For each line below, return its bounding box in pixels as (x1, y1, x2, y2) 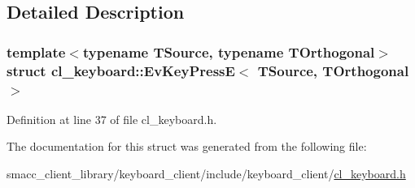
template (7, 41, 66, 62)
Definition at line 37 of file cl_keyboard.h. (7, 110, 217, 127)
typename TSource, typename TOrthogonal (82, 41, 375, 62)
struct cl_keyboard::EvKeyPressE (7, 60, 235, 80)
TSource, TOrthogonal (257, 60, 409, 80)
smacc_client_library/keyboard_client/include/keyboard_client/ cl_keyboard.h (7, 165, 406, 182)
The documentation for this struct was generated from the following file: (7, 138, 367, 155)
